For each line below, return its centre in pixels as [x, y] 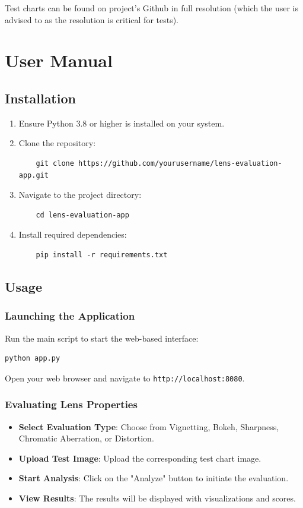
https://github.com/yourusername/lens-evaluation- [180, 163]
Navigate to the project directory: [80, 195]
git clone [55, 163]
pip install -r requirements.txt [102, 255]
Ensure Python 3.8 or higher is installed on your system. [122, 123]
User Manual [59, 60]
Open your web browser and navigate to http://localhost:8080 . [125, 378]
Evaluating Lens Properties [71, 404]
